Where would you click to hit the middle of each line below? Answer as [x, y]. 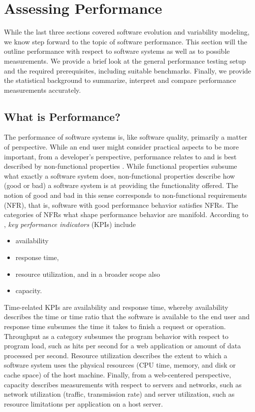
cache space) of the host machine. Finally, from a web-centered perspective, [118, 374]
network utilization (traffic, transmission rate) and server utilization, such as [119, 394]
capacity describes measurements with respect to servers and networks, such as [123, 384]
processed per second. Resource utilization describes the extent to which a [116, 355]
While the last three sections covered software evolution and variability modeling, [127, 32]
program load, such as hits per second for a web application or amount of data [123, 346]
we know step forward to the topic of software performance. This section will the [126, 41]
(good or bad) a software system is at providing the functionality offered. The [121, 185]
